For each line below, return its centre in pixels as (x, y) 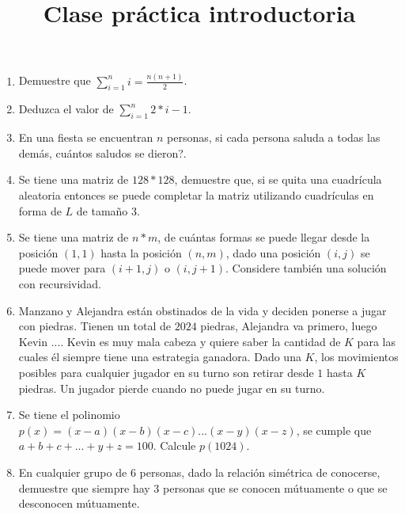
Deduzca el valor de (66, 109)
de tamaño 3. (108, 210)
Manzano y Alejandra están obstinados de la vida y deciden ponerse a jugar (202, 310)
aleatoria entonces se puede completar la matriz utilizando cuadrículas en (196, 195)
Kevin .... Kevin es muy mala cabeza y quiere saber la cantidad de (180, 341)
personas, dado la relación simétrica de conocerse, (260, 472)
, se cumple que (334, 430)
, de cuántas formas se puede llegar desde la (264, 237)
